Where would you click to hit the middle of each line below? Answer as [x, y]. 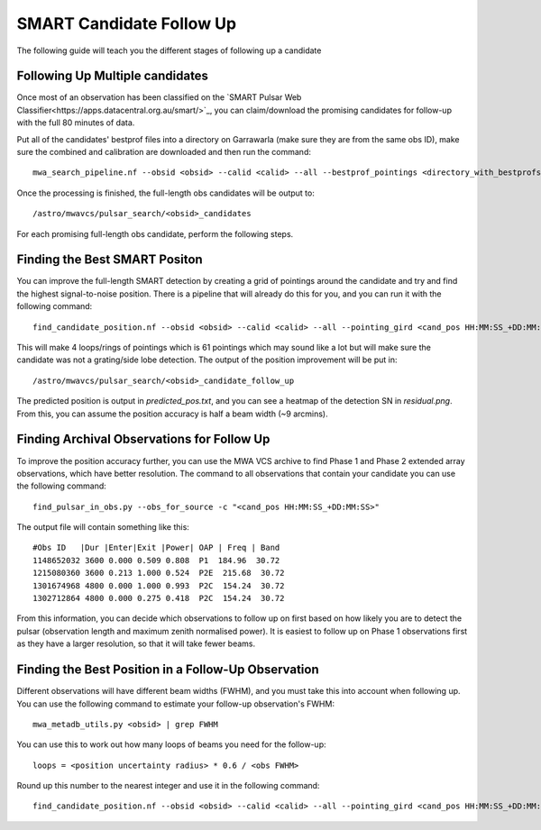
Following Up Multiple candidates [113, 76]
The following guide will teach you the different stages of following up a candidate [169, 50]
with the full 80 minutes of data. [76, 123]
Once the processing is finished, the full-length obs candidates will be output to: [165, 193]
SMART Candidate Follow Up [127, 23]
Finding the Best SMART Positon [110, 260]
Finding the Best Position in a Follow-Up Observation [168, 670]
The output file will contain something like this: [103, 527]
